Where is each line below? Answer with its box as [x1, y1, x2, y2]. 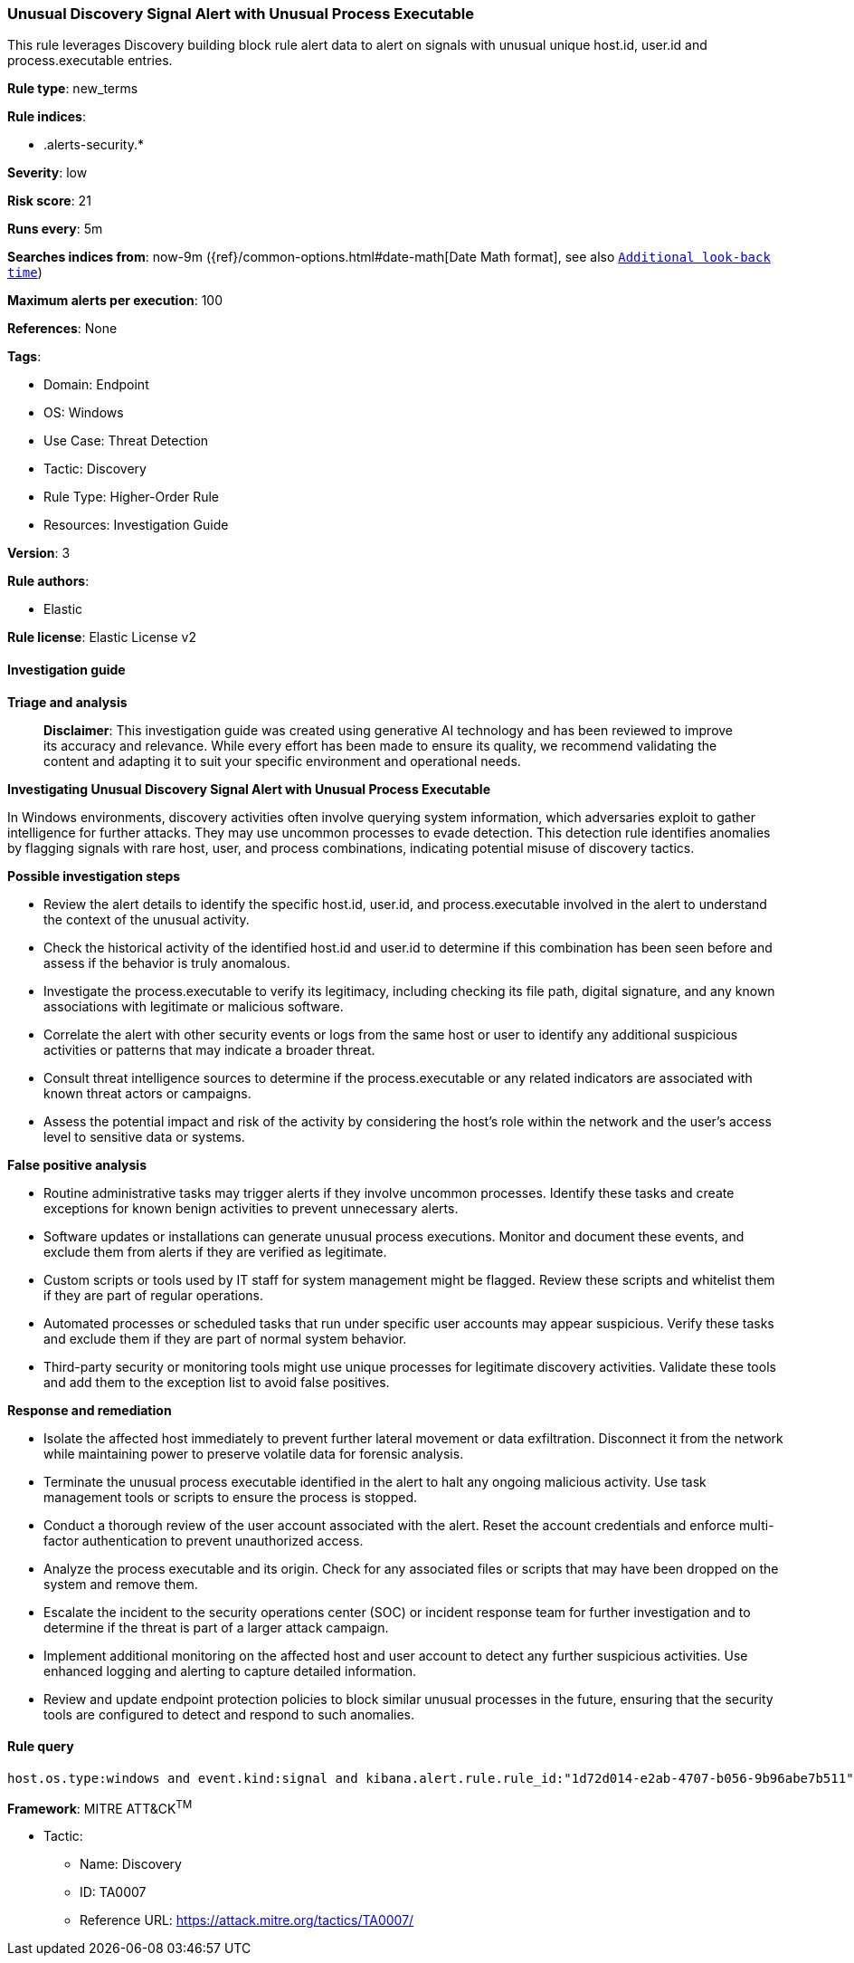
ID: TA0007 [80, 1884, 147, 1901]
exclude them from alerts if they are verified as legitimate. [43, 1243, 387, 1259]
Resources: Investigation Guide [43, 517, 229, 533]
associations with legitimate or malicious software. [43, 998, 344, 1014]
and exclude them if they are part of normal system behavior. [43, 1330, 407, 1346]
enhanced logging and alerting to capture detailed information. [43, 1662, 417, 1679]
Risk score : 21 [7, 193, 91, 209]
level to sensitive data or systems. [43, 1128, 245, 1144]
